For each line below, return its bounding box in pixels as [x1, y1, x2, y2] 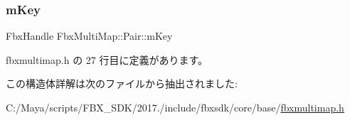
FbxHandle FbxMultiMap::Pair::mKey [6, 28, 173, 43]
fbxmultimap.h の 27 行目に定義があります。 [6, 52, 208, 67]
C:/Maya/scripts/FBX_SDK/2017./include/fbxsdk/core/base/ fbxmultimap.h [6, 100, 344, 114]
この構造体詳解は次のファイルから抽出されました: [6, 76, 238, 91]
